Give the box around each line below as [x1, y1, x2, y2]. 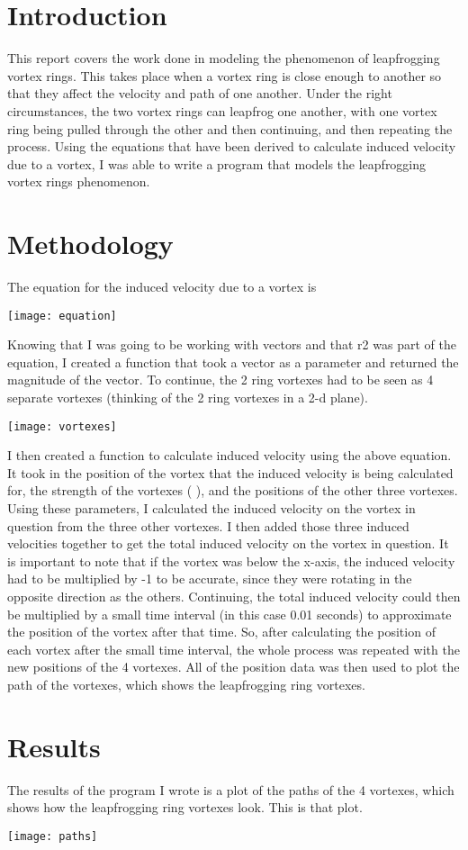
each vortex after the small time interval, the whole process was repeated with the [7, 639, 460, 658]
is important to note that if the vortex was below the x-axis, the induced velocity [7, 551, 455, 570]
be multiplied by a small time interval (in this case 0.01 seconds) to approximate [7, 604, 452, 623]
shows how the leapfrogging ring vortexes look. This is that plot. [7, 798, 363, 817]
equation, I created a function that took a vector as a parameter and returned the [7, 352, 459, 371]
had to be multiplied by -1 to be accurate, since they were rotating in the [7, 569, 412, 588]
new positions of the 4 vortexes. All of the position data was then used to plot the [7, 657, 460, 676]
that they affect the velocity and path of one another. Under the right [7, 84, 392, 103]
